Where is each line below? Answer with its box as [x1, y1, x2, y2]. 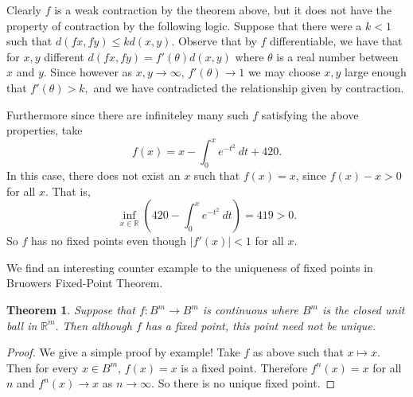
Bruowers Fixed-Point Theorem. [6, 274, 163, 291]
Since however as [50, 64, 133, 80]
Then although [62, 317, 132, 333]
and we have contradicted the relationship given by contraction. [93, 79, 404, 95]
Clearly [6, 2, 41, 18]
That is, [52, 182, 91, 199]
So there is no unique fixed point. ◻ [158, 375, 336, 391]
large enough [345, 64, 407, 80]
